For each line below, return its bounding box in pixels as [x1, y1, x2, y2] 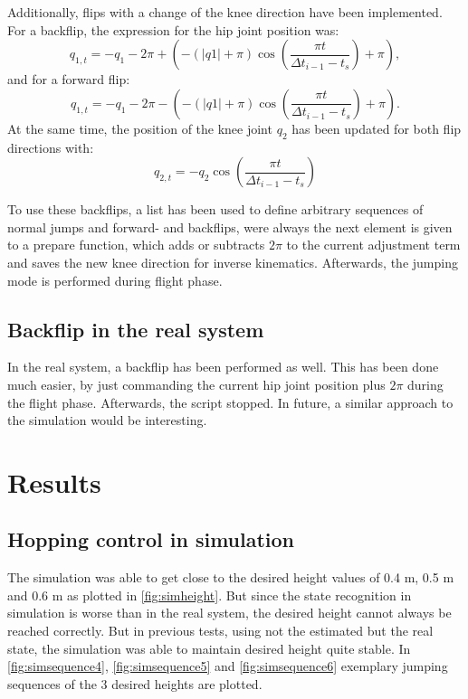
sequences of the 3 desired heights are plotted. [7, 674, 263, 693]
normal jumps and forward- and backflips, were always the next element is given [7, 217, 453, 236]
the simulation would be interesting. [7, 411, 207, 430]
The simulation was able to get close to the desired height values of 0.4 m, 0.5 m [7, 568, 454, 587]
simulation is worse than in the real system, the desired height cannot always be [7, 603, 452, 622]
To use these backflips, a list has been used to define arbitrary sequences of [7, 200, 424, 219]
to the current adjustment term [286, 235, 461, 254]
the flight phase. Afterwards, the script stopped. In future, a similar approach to [7, 392, 454, 411]
